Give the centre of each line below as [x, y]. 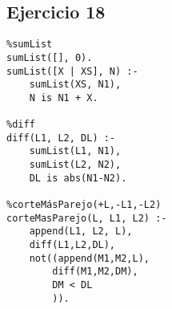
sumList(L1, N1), [75, 151]
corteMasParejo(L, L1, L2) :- [87, 218]
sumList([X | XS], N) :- [72, 71]
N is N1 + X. [64, 98]
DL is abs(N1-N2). [78, 178]
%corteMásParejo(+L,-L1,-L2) [84, 205]
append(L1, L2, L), [81, 232]
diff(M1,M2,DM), [95, 272]
